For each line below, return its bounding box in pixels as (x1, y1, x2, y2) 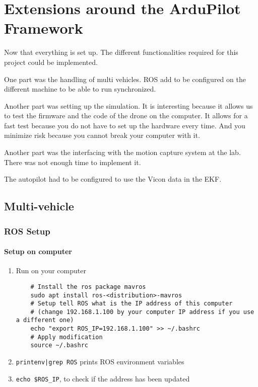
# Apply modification (30, 333, 103, 341)
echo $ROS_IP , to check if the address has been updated (16, 373, 190, 383)
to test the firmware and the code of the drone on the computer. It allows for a (4, 110, 248, 121)
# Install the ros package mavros (30, 283, 146, 290)
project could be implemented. (4, 56, 98, 67)
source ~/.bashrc (30, 342, 88, 349)
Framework (4, 18, 83, 38)
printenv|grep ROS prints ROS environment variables (16, 356, 184, 367)
